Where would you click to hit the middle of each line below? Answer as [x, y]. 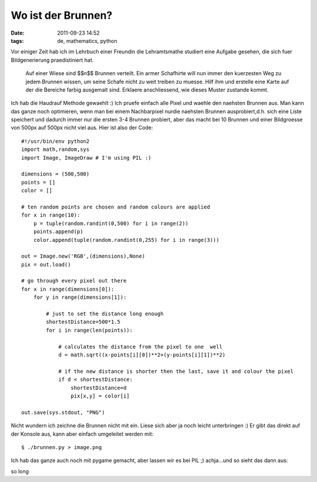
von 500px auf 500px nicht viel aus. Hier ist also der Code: [82, 128]
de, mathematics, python [87, 41]
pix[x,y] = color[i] [100, 396]
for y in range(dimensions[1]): [80, 297]
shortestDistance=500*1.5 [83, 322]
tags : [17, 41]
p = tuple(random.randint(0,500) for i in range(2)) [111, 223]
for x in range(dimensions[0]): [68, 289]
